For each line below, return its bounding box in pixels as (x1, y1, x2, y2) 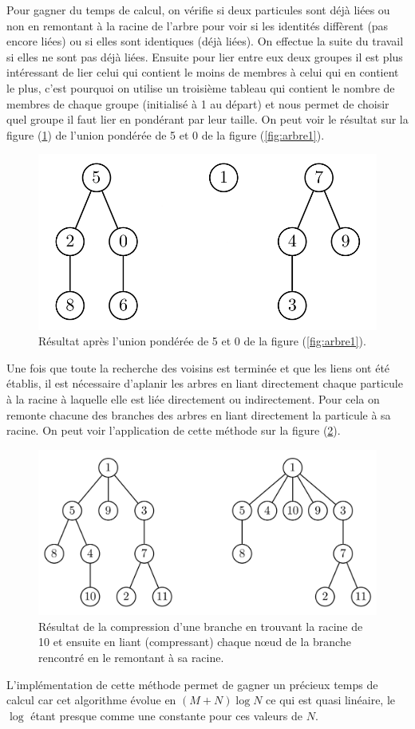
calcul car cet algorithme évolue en (6, 692, 176, 708)
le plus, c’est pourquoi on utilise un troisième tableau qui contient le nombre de (6, 79, 395, 96)
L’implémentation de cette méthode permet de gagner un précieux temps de (6, 676, 378, 692)
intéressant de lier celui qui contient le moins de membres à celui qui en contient (6, 64, 399, 81)
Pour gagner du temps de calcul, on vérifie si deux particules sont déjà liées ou (6, 2, 390, 18)
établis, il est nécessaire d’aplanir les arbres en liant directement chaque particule (6, 375, 403, 392)
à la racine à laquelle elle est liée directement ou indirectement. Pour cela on (6, 391, 380, 408)
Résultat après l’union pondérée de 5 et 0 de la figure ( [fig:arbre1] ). (38, 333, 366, 349)
